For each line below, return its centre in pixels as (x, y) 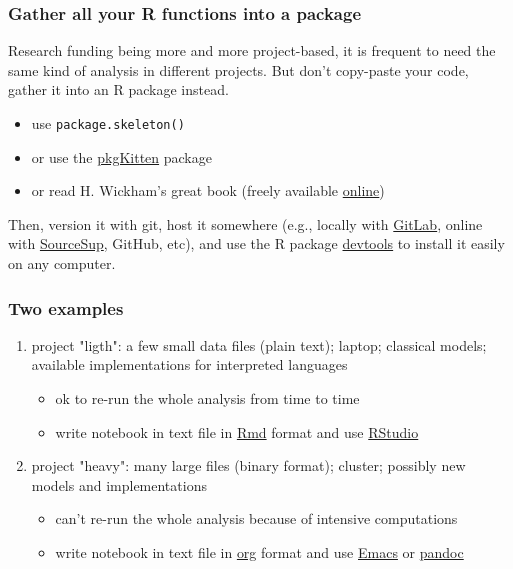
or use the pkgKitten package (121, 156)
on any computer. (62, 263)
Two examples (66, 307)
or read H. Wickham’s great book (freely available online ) (208, 190)
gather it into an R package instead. (118, 89)
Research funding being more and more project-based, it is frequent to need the (252, 50)
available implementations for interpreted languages (189, 364)
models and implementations (119, 484)
